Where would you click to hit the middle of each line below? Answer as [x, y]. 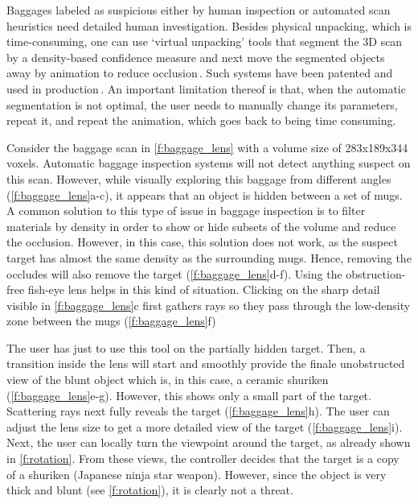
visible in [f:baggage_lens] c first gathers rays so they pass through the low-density [209, 305]
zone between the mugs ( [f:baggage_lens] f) [111, 321]
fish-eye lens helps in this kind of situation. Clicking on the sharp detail [204, 289]
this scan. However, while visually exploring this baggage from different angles [199, 178]
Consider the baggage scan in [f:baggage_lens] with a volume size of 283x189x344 [207, 147]
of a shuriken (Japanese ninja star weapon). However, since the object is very [197, 474]
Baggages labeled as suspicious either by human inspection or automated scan [199, 10]
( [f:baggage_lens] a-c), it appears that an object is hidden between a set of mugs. [205, 194]
